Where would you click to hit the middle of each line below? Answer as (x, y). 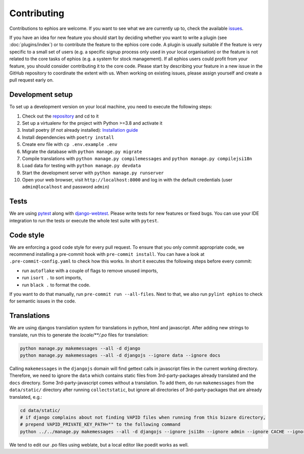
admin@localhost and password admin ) (66, 187)
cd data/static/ (40, 410)
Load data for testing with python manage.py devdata (82, 166)
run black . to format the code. (56, 285)
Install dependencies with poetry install (68, 137)
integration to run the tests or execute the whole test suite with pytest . (84, 220)
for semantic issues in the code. (43, 301)
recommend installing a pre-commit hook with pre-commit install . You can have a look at (107, 254)
